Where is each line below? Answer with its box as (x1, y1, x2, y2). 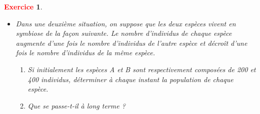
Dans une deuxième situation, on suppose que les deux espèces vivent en (15, 18, 236, 28)
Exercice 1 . (4, 1, 42, 11)
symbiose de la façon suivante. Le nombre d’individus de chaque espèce (15, 28, 232, 38)
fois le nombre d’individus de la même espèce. (15, 47, 155, 58)
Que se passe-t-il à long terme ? (27, 100, 125, 111)
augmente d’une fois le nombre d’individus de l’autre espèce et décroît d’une (15, 37, 247, 48)
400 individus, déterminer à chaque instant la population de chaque (27, 74, 233, 84)
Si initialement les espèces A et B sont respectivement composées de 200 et (27, 64, 256, 74)
